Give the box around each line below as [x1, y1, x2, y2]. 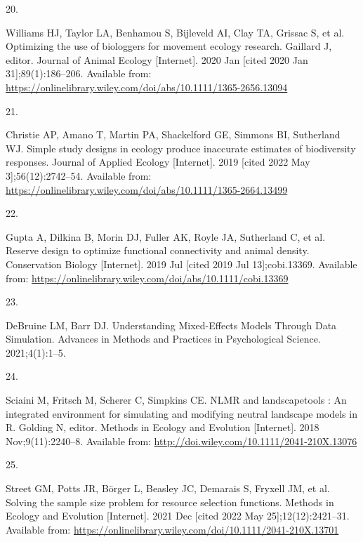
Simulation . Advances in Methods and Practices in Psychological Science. [6, 331, 321, 346]
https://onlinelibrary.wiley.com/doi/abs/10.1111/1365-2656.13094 [6, 79, 288, 94]
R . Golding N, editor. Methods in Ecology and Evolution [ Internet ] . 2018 [6, 420, 319, 435]
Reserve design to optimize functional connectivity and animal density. [6, 243, 310, 258]
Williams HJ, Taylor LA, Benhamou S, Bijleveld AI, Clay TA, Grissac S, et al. [6, 25, 345, 39]
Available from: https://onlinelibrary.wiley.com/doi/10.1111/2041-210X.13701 [6, 522, 339, 536]
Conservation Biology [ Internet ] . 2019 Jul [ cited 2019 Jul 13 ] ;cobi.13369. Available [6, 256, 357, 271]
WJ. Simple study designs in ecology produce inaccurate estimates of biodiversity [6, 140, 356, 155]
